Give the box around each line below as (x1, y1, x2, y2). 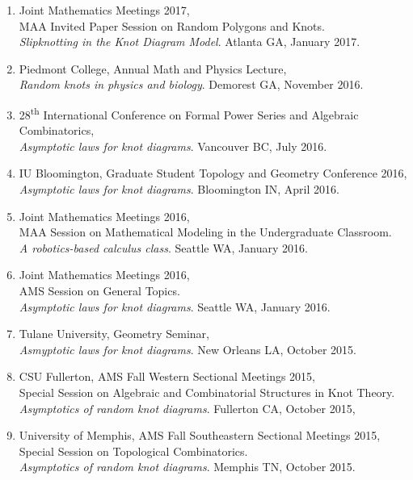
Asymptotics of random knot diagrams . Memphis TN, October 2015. (19, 458, 356, 475)
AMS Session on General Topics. (19, 282, 180, 298)
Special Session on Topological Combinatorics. (19, 442, 248, 459)
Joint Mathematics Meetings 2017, (19, 2, 190, 18)
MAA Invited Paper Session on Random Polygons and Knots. (19, 17, 325, 34)
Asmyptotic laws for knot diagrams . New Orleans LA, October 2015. (19, 340, 356, 357)
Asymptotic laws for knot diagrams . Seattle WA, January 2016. (19, 298, 331, 315)
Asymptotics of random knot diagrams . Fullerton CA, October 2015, (19, 399, 356, 416)
